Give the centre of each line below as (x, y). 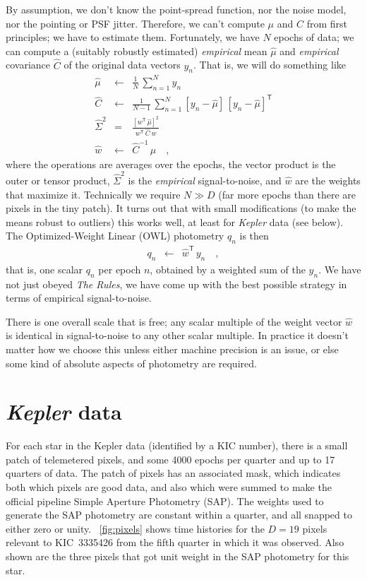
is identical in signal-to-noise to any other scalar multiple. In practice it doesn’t (177, 335)
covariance (28, 65)
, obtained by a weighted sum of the (228, 269)
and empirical (309, 51)
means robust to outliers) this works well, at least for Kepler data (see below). (175, 221)
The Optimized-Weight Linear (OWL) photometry (115, 236)
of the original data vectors (122, 65)
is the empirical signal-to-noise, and (205, 180)
